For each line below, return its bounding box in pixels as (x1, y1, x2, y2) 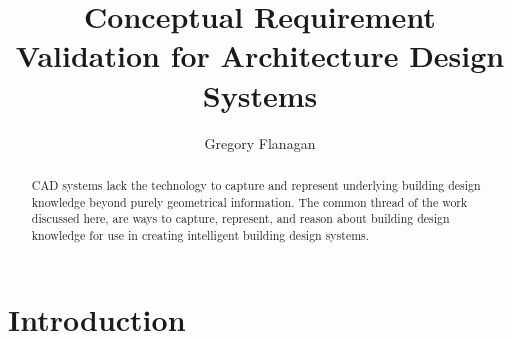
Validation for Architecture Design (15, 35, 505, 76)
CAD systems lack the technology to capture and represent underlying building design (31, 176, 481, 193)
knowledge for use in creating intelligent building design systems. (31, 226, 370, 243)
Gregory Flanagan (204, 132, 316, 153)
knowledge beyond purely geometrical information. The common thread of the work (31, 193, 468, 210)
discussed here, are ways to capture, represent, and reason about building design (31, 210, 450, 227)
